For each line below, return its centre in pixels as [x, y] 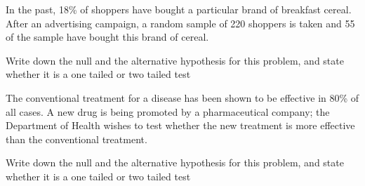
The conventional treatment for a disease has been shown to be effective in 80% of [182, 97]
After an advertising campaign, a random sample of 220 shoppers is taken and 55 [180, 23]
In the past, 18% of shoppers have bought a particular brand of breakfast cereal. [179, 9]
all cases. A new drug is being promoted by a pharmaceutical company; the [168, 111]
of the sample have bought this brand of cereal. [107, 37]
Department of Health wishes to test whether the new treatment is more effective [180, 125]
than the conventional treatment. [77, 139]
